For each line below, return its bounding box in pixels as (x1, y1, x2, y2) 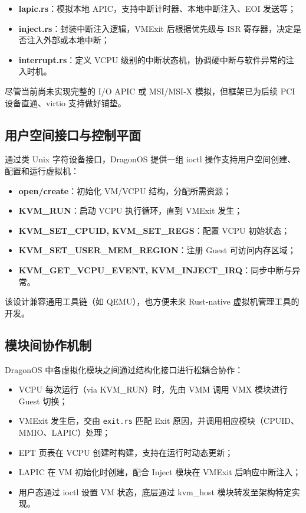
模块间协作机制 (5, 335, 91, 354)
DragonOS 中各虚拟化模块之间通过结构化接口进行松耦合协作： (5, 363, 244, 375)
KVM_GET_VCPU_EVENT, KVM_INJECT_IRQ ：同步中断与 (18, 263, 292, 276)
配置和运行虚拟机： (5, 164, 79, 177)
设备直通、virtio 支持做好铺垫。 (5, 96, 126, 109)
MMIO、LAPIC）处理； (18, 426, 111, 438)
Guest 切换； (18, 394, 68, 407)
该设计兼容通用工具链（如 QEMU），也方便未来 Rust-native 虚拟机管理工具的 (5, 295, 300, 308)
